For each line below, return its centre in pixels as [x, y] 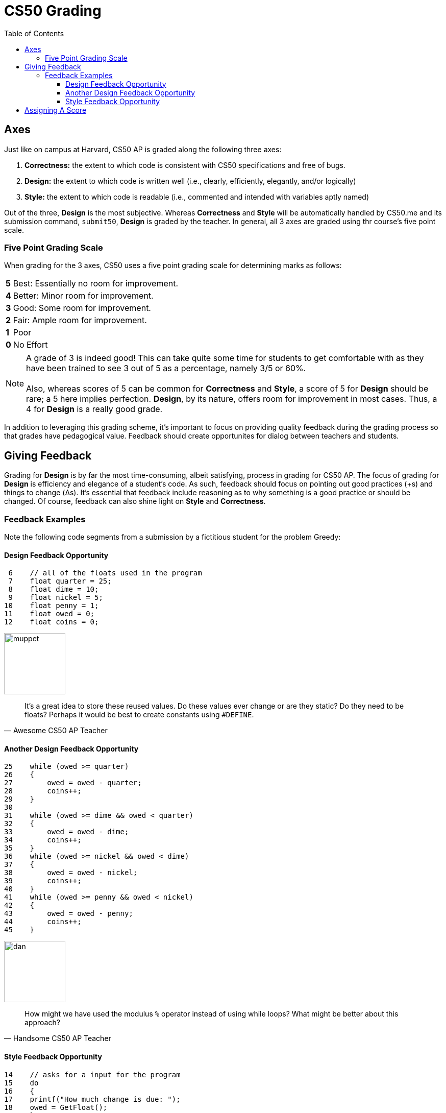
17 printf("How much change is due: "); [92, 1099]
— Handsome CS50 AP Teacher [58, 1038]
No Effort [30, 345]
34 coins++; [43, 840]
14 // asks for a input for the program [92, 1074]
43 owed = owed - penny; [69, 914]
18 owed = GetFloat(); [56, 1107]
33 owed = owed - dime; [67, 832]
